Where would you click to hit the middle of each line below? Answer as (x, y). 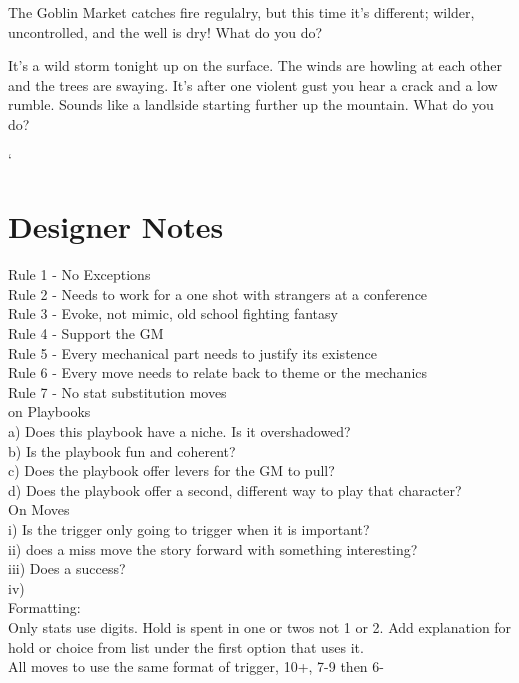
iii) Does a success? (67, 568)
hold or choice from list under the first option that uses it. (186, 646)
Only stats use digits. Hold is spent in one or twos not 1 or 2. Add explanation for (260, 626)
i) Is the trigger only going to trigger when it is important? (189, 529)
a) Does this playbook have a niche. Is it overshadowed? (179, 431)
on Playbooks (49, 411)
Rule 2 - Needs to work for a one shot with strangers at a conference (218, 293)
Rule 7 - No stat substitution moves (117, 391)
